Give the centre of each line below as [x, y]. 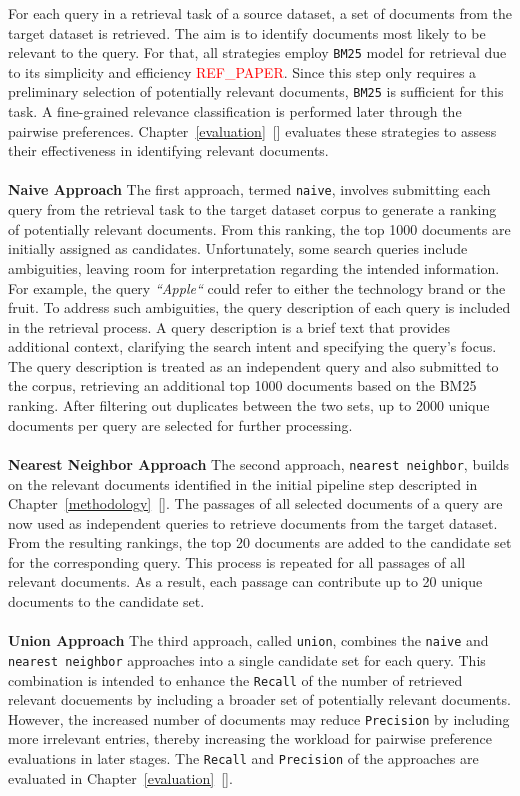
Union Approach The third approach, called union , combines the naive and [248, 640]
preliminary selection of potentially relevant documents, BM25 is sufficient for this [256, 91]
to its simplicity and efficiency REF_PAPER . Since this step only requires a [242, 71]
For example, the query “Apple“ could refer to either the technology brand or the [257, 287]
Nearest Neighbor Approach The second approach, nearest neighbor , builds [259, 463]
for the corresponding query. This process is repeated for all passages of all [237, 561]
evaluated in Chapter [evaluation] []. [120, 777]
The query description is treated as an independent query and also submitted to [253, 365]
